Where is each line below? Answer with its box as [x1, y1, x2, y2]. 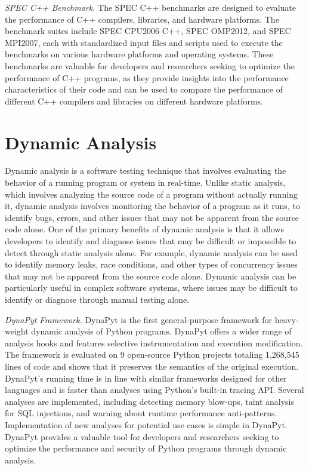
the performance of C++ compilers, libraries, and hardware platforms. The [5, 13, 279, 25]
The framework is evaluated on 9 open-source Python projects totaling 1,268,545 [5, 348, 299, 361]
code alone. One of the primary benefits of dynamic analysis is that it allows [5, 223, 284, 235]
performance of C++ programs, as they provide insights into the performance [5, 71, 289, 84]
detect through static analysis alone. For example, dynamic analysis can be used [5, 246, 298, 259]
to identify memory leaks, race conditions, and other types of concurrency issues [5, 258, 298, 271]
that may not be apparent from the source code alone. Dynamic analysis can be [5, 269, 296, 282]
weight [5, 325, 29, 337]
